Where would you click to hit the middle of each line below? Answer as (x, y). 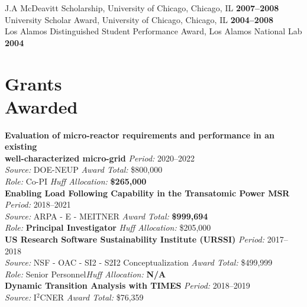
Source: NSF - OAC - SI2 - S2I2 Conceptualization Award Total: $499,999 (139, 262)
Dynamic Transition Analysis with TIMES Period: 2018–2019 (127, 285)
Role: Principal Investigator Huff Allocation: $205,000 (108, 227)
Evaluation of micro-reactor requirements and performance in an (140, 135)
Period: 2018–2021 (38, 204)
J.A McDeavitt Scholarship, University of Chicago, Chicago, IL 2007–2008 (142, 8)
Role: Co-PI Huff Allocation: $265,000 (76, 181)
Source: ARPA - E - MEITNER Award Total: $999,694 (106, 216)
